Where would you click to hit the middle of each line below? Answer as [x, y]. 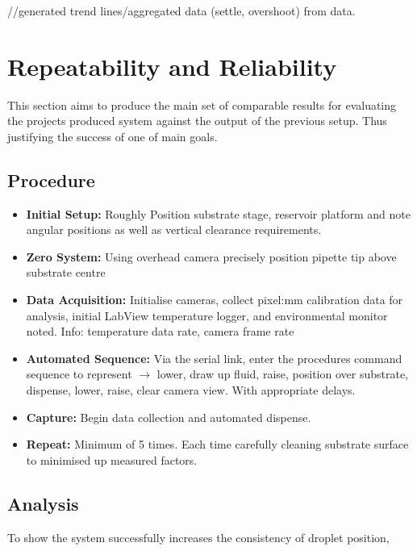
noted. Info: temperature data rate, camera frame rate [160, 331]
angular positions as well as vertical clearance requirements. [174, 230]
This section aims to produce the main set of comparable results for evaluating [202, 104]
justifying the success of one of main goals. [113, 136]
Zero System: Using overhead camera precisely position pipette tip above [211, 256]
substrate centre [66, 272]
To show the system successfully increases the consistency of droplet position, [198, 537]
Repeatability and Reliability [172, 66]
